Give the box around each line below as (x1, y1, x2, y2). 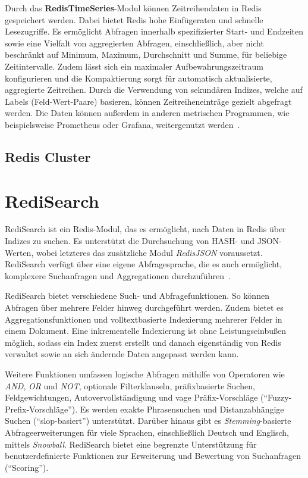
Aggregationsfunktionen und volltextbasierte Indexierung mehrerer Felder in (5, 313, 282, 325)
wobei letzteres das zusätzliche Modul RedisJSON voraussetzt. (36, 246, 263, 258)
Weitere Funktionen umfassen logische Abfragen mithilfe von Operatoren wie (5, 367, 285, 380)
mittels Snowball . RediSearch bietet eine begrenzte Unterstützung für (5, 438, 257, 450)
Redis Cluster (5, 147, 91, 165)
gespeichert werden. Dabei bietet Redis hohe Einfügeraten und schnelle (5, 13, 263, 26)
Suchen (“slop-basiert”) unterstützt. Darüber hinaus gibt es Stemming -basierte (5, 414, 291, 427)
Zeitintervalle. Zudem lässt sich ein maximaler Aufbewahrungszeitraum (5, 60, 263, 72)
